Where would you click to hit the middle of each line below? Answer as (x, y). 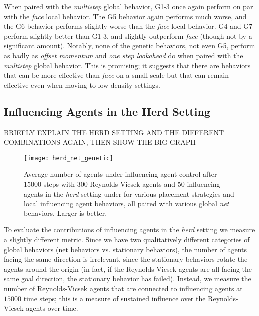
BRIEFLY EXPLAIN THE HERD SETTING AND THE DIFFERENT (114, 132)
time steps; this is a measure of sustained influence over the (115, 298)
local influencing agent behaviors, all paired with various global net (127, 203)
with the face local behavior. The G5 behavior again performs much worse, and (125, 16)
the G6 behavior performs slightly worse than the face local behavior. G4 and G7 (128, 26)
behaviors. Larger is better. (66, 213)
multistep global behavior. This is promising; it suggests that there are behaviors (127, 65)
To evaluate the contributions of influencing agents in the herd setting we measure (129, 230)
